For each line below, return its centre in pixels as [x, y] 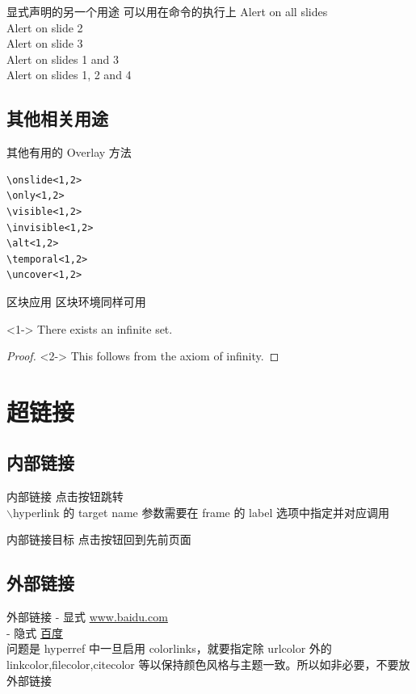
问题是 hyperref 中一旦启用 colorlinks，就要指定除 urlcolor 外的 [169, 648]
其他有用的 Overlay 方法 [69, 152]
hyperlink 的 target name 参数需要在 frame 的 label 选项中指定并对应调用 [201, 512]
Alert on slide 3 [45, 43]
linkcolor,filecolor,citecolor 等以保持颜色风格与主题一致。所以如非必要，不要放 [208, 665]
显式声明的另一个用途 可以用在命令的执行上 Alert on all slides [167, 11]
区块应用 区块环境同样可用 [76, 301]
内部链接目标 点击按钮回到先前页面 [99, 539]
